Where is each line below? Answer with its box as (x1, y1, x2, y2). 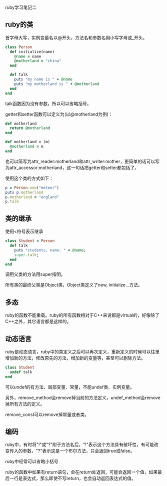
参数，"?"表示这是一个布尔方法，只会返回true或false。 (22, 448, 135, 454)
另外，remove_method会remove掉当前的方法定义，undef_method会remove (5, 394, 161, 400)
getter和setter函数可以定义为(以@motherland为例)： (5, 111, 113, 117)
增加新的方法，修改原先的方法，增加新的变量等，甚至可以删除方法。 (5, 355, 145, 361)
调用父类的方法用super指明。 (5, 271, 65, 277)
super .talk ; (14, 252, 39, 257)
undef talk (9, 369, 32, 374)
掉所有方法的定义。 (5, 400, 45, 406)
